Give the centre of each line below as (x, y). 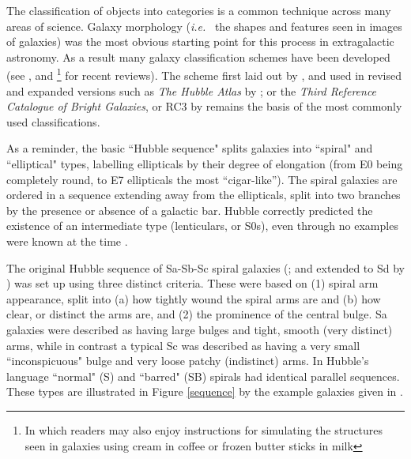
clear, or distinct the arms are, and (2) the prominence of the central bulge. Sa (197, 314)
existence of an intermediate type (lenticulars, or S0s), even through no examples (202, 226)
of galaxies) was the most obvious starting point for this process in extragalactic (200, 41)
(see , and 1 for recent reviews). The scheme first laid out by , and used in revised (204, 74)
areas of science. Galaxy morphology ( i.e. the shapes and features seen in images (204, 26)
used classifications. (53, 121)
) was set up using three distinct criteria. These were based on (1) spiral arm (192, 283)
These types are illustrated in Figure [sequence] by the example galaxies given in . (205, 391)
